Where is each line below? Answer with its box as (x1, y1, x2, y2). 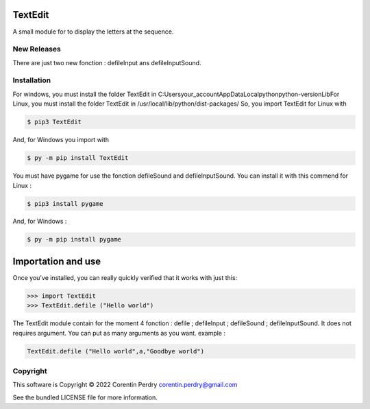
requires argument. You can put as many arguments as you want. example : (12, 329, 226, 337)
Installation (12, 75, 51, 85)
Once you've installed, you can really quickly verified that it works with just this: (12, 273, 238, 281)
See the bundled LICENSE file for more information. (12, 393, 158, 401)
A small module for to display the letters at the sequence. (12, 27, 174, 36)
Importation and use (12, 255, 101, 267)
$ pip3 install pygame (27, 200, 103, 207)
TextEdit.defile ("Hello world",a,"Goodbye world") (27, 347, 205, 355)
